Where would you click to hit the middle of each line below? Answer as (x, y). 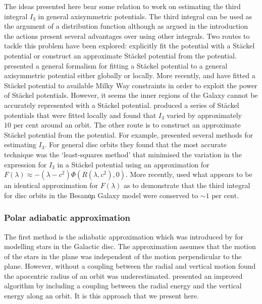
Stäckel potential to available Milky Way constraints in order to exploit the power (131, 85)
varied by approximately (204, 115)
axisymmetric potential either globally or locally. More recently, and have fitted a (130, 75)
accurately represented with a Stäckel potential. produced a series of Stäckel (122, 105)
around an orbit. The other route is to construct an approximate (141, 125)
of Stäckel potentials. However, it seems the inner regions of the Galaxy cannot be (131, 95)
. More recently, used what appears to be (189, 174)
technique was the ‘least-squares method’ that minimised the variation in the (123, 154)
